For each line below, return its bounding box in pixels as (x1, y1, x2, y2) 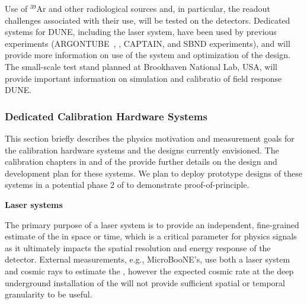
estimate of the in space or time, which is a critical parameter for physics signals (5, 230, 297, 242)
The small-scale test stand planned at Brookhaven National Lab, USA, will (5, 60, 278, 72)
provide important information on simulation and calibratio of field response (5, 72, 282, 84)
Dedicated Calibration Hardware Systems (5, 108, 207, 123)
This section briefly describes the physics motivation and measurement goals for (5, 132, 295, 144)
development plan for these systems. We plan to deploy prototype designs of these (5, 167, 302, 179)
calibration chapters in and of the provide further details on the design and (5, 155, 277, 168)
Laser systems (5, 198, 63, 210)
